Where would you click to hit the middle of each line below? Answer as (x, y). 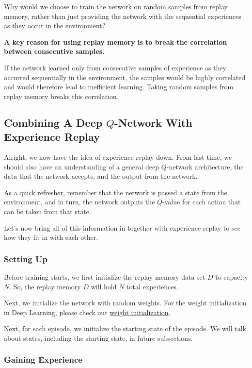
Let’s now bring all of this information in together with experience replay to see (122, 227)
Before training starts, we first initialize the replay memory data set (105, 276)
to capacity (232, 276)
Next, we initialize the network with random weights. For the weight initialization (125, 303)
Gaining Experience (43, 360)
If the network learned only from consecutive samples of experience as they (115, 67)
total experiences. (152, 286)
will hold (104, 286)
